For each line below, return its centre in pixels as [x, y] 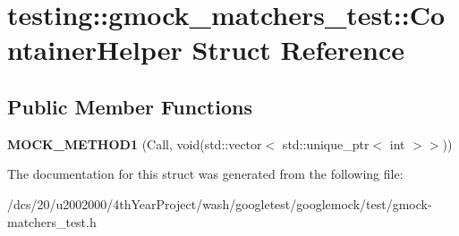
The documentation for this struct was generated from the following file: [205, 174]
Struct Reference [298, 50]
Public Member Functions [130, 106]
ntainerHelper [95, 50]
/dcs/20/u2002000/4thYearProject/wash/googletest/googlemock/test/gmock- [220, 203]
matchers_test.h [52, 221]
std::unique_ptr [326, 143]
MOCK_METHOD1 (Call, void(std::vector [135, 143]
